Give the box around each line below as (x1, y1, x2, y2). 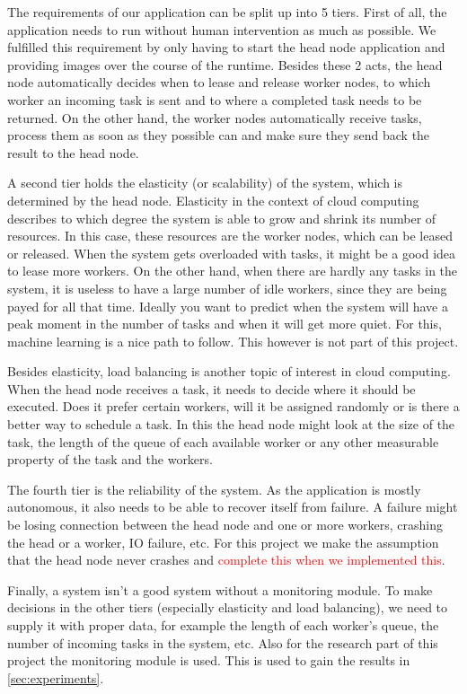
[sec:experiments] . (7, 668, 104, 687)
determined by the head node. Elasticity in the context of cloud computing (7, 190, 419, 209)
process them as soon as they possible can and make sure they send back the (7, 126, 430, 145)
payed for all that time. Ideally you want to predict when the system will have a (7, 296, 448, 315)
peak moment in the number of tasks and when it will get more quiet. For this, (7, 314, 442, 333)
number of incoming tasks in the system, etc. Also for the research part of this (7, 633, 438, 652)
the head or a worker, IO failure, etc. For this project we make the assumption (7, 532, 439, 551)
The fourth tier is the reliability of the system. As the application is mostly (7, 479, 421, 498)
